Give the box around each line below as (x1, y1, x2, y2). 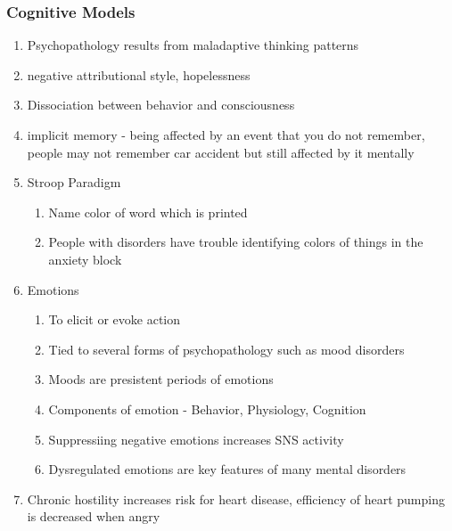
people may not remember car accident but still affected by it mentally (27, 143, 415, 161)
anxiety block (48, 249, 122, 268)
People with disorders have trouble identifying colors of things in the (48, 233, 423, 251)
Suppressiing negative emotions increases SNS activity (48, 429, 344, 448)
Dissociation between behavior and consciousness (27, 95, 295, 114)
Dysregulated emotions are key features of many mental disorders (48, 460, 407, 478)
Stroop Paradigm (27, 173, 121, 192)
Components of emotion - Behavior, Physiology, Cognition (48, 399, 366, 418)
